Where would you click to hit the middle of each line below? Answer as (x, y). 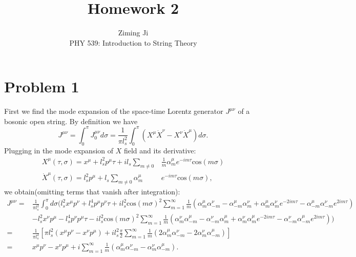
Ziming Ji (133, 33)
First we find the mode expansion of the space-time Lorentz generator (114, 111)
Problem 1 (42, 86)
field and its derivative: (160, 150)
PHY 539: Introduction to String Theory (133, 42)
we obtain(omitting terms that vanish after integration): (92, 192)
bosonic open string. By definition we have (71, 121)
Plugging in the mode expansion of (59, 150)
